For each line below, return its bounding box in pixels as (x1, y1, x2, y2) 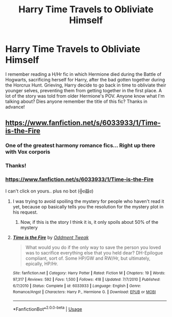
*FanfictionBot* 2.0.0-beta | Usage (12, 305, 82, 312)
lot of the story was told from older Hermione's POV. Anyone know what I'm (5, 93, 165, 99)
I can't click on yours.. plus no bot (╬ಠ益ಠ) (5, 188, 94, 194)
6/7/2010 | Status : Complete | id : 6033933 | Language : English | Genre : (12, 283, 142, 288)
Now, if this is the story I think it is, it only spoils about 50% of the (20, 219, 159, 225)
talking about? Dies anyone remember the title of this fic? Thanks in (5, 98, 147, 104)
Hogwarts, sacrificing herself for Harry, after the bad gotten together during (5, 76, 165, 82)
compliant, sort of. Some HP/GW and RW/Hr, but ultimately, (25, 255, 151, 262)
